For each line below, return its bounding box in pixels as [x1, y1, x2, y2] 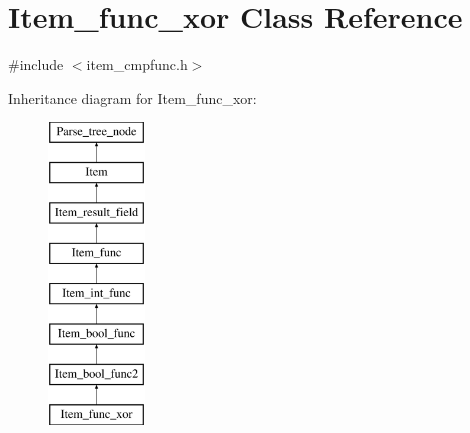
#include [8, 54, 64, 75]
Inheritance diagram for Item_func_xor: [8, 87, 257, 108]
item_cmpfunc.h [86, 54, 188, 75]
